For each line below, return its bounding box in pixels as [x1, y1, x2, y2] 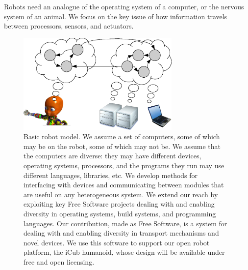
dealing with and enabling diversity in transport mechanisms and [24, 228, 219, 238]
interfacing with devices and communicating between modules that [24, 180, 224, 190]
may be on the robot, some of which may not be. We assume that [24, 141, 221, 151]
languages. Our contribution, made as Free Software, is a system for [24, 218, 227, 228]
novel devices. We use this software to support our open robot [24, 237, 210, 247]
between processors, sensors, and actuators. [4, 21, 134, 31]
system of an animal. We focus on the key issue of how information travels [4, 11, 227, 21]
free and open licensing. [24, 257, 95, 267]
